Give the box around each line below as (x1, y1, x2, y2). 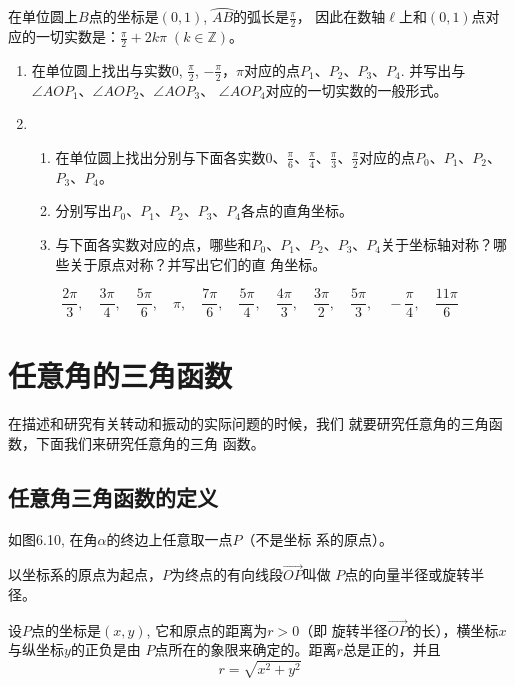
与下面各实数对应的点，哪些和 (55, 233, 252, 254)
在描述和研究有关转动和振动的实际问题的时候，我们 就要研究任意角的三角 (8, 413, 489, 434)
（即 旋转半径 (299, 619, 388, 640)
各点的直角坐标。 (241, 200, 354, 221)
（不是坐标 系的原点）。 (241, 528, 394, 549)
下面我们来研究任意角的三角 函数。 (35, 432, 265, 453)
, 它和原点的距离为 (146, 619, 268, 640)
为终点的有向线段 (171, 564, 283, 585)
